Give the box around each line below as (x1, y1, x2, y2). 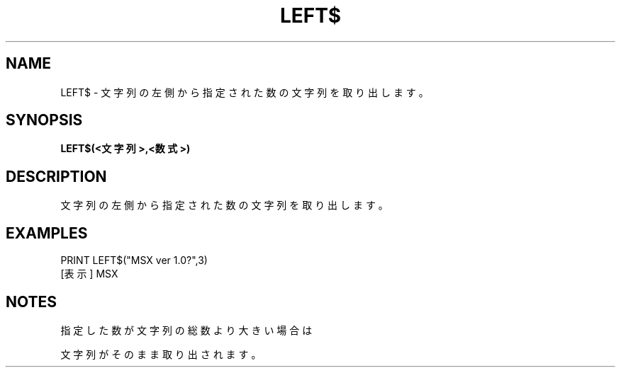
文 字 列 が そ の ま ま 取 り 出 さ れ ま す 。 (60, 348, 262, 360)
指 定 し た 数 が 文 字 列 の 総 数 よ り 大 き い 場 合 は (60, 323, 313, 336)
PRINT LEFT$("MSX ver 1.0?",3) (60, 254, 208, 267)
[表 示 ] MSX (60, 268, 118, 280)
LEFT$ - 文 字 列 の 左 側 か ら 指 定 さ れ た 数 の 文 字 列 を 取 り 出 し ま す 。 (60, 86, 429, 98)
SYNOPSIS (6, 111, 83, 130)
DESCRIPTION (6, 167, 107, 185)
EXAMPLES (6, 224, 88, 242)
